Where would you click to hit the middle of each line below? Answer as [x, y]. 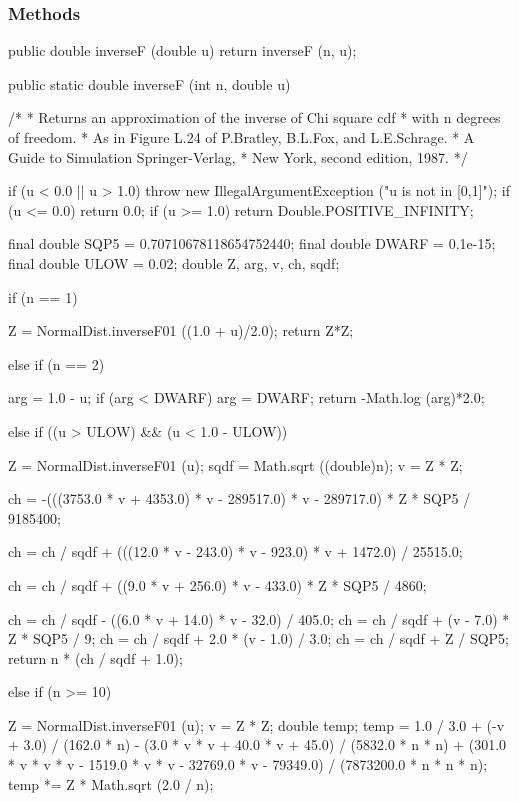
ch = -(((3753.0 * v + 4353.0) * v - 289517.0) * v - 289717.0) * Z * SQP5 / [239, 498]
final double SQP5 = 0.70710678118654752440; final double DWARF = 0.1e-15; [252, 243]
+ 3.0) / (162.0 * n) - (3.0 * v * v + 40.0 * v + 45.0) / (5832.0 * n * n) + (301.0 [257, 744]
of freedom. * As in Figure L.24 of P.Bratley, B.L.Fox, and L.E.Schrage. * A [241, 137]
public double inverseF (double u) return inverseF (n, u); [182, 50]
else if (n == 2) [56, 363]
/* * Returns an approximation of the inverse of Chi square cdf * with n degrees [254, 117]
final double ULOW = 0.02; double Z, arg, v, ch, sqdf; [174, 262]
